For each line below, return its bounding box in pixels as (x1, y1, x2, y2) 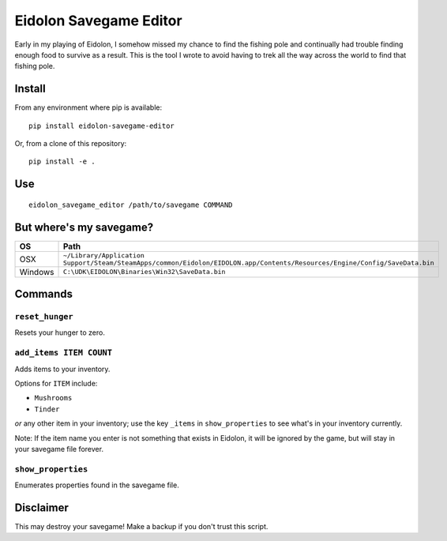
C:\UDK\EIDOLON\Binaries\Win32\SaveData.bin (62, 268, 226, 276)
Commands (14, 287, 73, 301)
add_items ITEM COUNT (14, 348, 112, 359)
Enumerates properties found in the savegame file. (14, 480, 179, 490)
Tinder (34, 404, 60, 414)
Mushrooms (34, 393, 73, 403)
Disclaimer (14, 501, 69, 514)
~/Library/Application (62, 251, 145, 260)
